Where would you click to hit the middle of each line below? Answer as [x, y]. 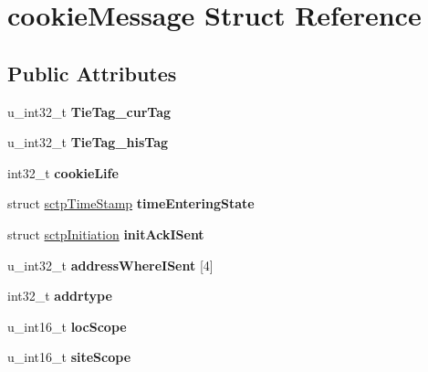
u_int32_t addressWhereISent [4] [110, 265]
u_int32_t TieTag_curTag [89, 111]
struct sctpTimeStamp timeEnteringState [131, 203]
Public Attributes [92, 73]
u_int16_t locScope [67, 326]
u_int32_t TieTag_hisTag [88, 142]
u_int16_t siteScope [69, 357]
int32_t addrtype [60, 296]
